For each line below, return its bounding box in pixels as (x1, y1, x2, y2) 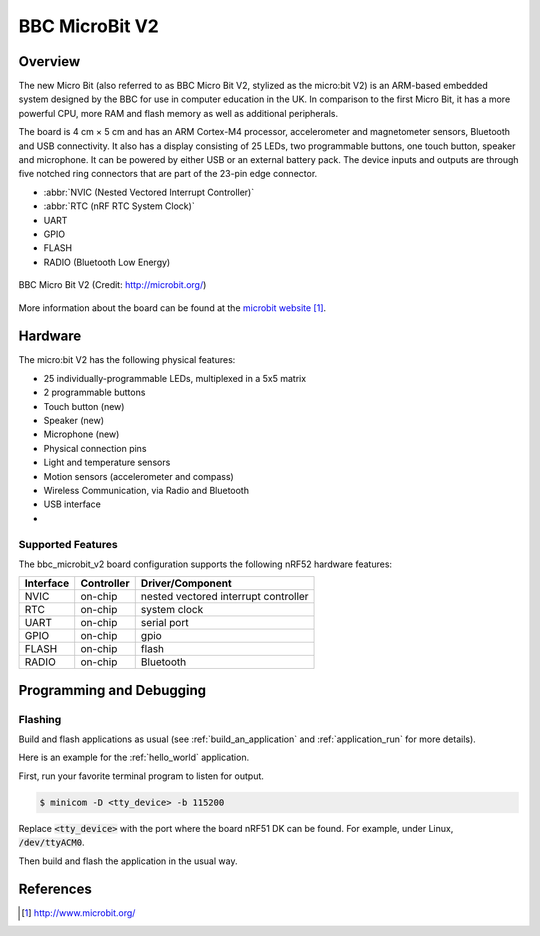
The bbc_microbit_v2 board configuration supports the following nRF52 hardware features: (18, 558, 393, 570)
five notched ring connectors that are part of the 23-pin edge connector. (18, 168, 318, 180)
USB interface (43, 498, 102, 510)
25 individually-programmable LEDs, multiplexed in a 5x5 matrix (43, 372, 307, 384)
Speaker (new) (43, 415, 105, 426)
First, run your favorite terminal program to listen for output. (18, 770, 265, 782)
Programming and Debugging (18, 681, 207, 699)
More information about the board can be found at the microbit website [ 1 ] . (18, 301, 327, 314)
